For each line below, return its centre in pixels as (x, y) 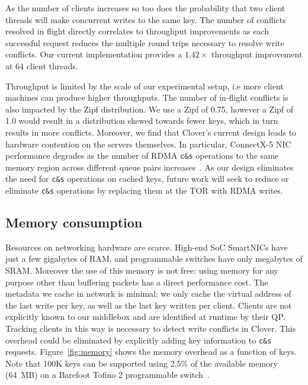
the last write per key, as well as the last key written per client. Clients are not (149, 305)
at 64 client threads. (42, 65)
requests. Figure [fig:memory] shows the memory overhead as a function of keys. (151, 352)
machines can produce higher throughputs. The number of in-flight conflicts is (147, 97)
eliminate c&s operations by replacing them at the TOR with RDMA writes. (144, 190)
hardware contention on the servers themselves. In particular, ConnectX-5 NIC (148, 144)
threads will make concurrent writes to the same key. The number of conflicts (146, 19)
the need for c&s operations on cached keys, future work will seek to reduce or (147, 179)
